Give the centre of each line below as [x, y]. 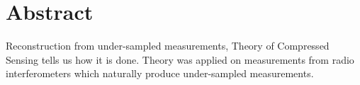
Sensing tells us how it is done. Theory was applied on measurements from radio [180, 59]
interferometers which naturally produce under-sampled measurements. [160, 73]
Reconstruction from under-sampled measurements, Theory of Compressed [168, 46]
